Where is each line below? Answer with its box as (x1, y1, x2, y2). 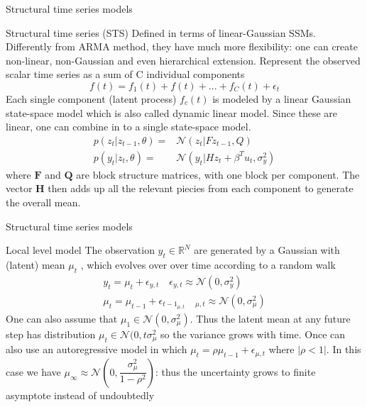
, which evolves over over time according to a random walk (80, 257, 336, 272)
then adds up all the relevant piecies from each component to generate (48, 181, 354, 196)
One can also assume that (6, 311, 118, 325)
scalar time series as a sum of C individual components (6, 67, 245, 82)
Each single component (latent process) (6, 91, 177, 106)
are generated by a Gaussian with (194, 242, 340, 257)
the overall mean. (6, 195, 81, 209)
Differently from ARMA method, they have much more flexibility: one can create (6, 39, 358, 54)
